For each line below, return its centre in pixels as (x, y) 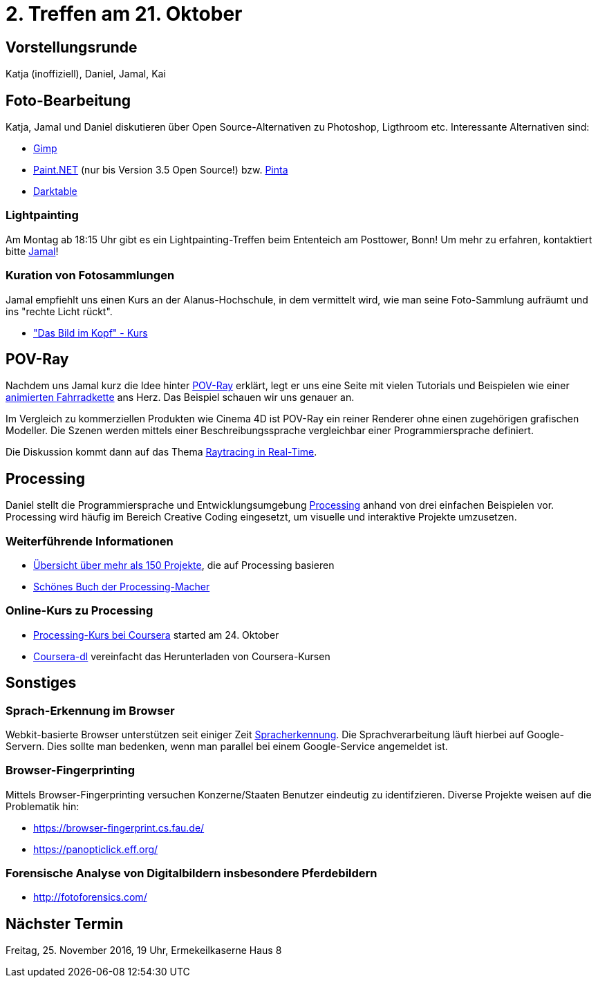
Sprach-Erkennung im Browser (90, 710)
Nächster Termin (65, 924)
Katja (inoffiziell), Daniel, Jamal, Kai (86, 74)
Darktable (55, 191)
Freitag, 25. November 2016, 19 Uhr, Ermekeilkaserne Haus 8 (144, 951)
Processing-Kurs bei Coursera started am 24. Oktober (156, 635)
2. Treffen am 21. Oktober (124, 14)
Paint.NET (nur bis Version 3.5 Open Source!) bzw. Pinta (161, 170)
